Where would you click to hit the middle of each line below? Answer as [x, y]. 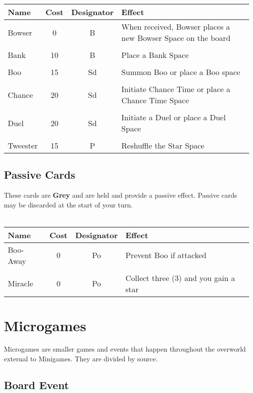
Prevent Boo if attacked [166, 255]
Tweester [23, 145]
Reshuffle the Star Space [163, 145]
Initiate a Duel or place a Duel [173, 117]
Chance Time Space [155, 100]
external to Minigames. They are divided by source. [81, 358]
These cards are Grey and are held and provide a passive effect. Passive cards [121, 195]
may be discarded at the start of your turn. [68, 204]
